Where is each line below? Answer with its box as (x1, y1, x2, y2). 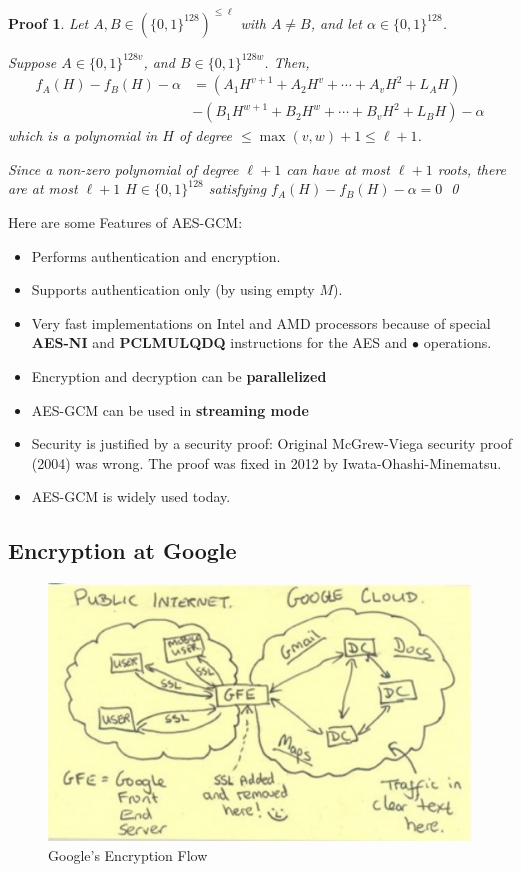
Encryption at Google (8, 535, 237, 566)
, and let (310, 12, 362, 33)
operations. (423, 332, 492, 353)
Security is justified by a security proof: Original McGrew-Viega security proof (31, 433, 513, 454)
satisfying (208, 178, 267, 199)
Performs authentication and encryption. (31, 245, 281, 266)
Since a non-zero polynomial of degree (8, 158, 239, 179)
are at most (8, 178, 78, 199)
